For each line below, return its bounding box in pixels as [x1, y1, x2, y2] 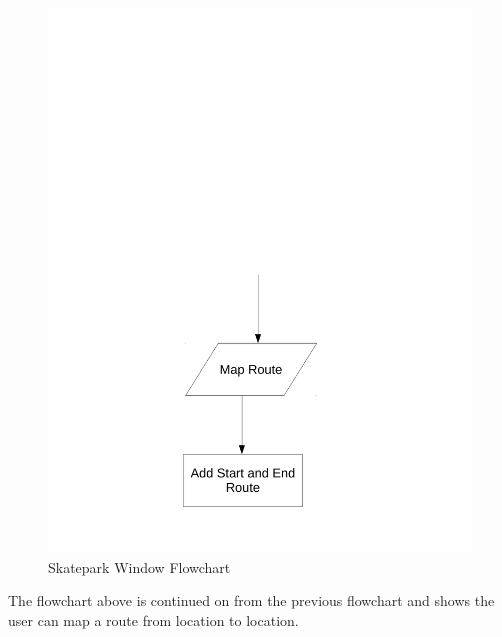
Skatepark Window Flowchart [48, 556, 231, 577]
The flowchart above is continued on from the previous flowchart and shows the [8, 590, 495, 611]
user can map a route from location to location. [8, 609, 299, 630]
